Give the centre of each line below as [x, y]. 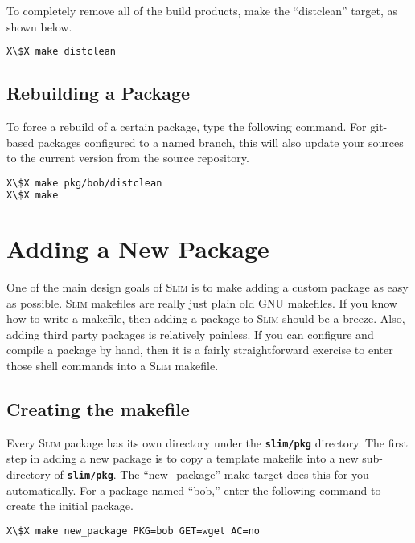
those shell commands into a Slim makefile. [113, 365]
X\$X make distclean [62, 52]
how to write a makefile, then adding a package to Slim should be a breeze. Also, [206, 318]
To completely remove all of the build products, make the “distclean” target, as [202, 10]
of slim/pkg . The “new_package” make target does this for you [212, 474]
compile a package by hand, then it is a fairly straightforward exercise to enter [200, 350]
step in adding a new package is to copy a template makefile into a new [183, 458]
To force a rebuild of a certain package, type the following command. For [187, 127]
